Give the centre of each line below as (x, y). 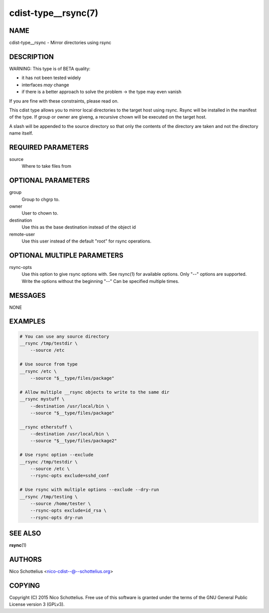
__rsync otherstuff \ (46, 427)
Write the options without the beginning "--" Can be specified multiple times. (100, 281)
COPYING (25, 586)
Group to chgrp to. (41, 199)
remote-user (22, 234)
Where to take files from (47, 166)
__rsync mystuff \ (42, 399)
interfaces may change (45, 85)
